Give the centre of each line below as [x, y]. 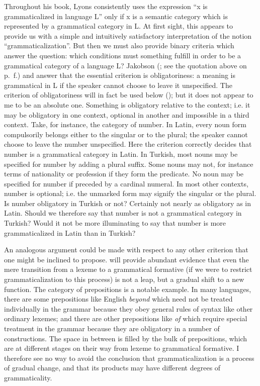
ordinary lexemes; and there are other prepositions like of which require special [126, 318]
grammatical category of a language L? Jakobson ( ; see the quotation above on [125, 65]
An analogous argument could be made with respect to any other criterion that [126, 250]
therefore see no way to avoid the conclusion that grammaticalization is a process [129, 358]
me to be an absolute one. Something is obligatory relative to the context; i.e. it [127, 104]
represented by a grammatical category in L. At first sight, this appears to [119, 26]
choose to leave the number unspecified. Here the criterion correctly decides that [128, 144]
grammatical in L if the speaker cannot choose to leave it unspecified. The [118, 85]
